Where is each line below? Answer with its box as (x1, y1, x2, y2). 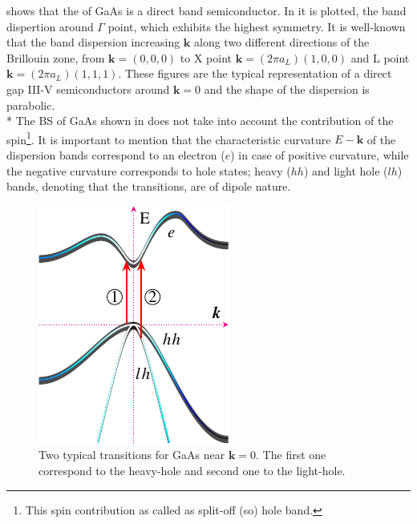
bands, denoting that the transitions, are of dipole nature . (6, 178, 291, 195)
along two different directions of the (194, 34, 370, 50)
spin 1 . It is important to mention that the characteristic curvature (6, 128, 331, 147)
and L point (350, 49, 410, 66)
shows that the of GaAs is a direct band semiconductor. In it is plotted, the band (6, 2, 407, 18)
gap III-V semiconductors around (6, 80, 170, 97)
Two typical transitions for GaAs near (38, 446, 225, 463)
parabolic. (6, 96, 55, 113)
